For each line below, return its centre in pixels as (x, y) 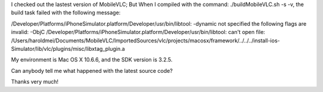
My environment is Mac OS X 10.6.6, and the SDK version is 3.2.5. (92, 60)
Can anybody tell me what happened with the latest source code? (92, 70)
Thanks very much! (35, 82)
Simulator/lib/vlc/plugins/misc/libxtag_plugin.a (68, 48)
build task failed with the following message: (66, 13)
